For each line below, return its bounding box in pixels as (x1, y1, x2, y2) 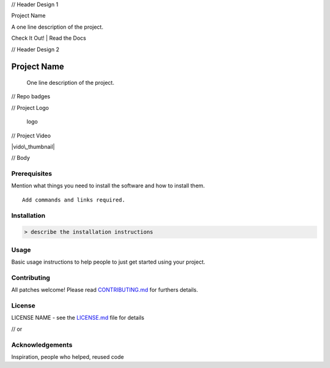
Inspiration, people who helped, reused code (11, 353, 125, 360)
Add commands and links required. (22, 196, 125, 203)
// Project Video (11, 132, 51, 139)
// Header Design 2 (11, 46, 59, 53)
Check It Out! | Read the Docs (11, 34, 87, 42)
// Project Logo (11, 104, 49, 111)
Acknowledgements (11, 341, 73, 349)
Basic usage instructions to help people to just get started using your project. (11, 258, 206, 265)
